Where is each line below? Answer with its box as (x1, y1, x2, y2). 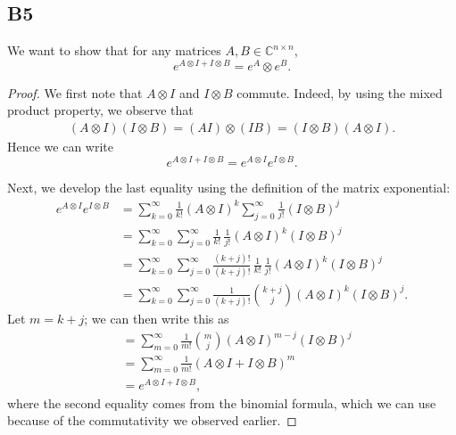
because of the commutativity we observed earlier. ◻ (7, 411, 297, 430)
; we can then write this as (84, 309, 229, 328)
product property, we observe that (7, 101, 194, 119)
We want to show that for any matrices (7, 41, 221, 60)
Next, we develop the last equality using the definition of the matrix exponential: (7, 177, 451, 196)
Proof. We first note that (7, 83, 143, 102)
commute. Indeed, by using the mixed (236, 83, 443, 102)
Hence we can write (7, 137, 113, 156)
